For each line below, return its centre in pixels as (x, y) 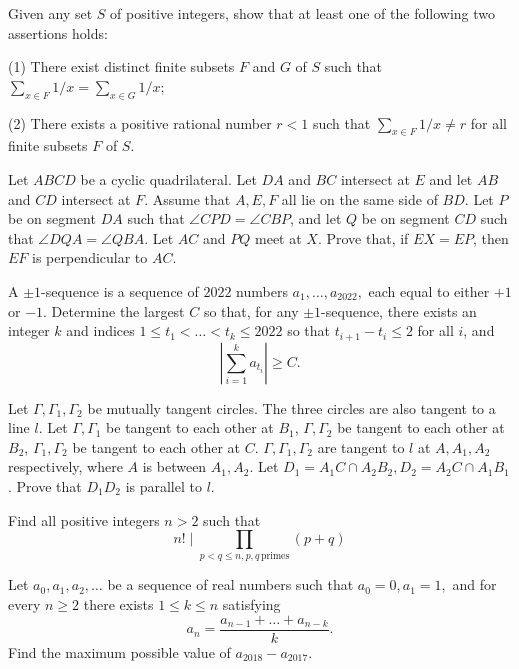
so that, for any (251, 310)
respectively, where (65, 466)
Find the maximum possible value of (119, 651)
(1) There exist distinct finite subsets (121, 66)
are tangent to (361, 446)
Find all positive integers (84, 519)
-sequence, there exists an (399, 310)
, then (491, 237)
